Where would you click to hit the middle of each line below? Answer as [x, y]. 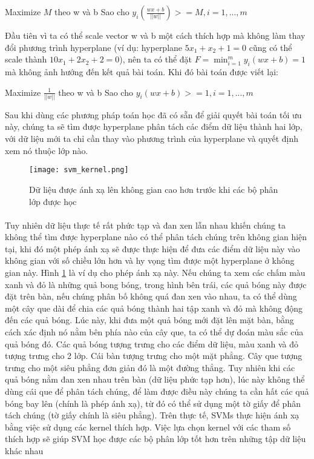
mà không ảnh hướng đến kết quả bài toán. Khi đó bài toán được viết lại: [142, 71]
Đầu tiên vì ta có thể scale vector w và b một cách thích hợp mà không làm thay [155, 35]
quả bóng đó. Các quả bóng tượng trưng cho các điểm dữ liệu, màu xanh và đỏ [152, 343]
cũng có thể [270, 47]
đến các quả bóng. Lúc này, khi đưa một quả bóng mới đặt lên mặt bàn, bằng [149, 320]
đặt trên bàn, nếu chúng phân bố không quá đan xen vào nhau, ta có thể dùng [151, 296]
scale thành [26, 59]
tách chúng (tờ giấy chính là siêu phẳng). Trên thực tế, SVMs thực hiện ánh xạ [152, 415]
